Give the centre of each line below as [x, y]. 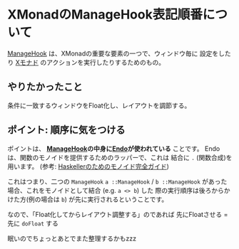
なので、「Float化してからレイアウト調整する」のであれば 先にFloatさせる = [118, 214]
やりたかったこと [45, 87]
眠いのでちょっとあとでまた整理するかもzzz [72, 238]
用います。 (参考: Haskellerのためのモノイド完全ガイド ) [88, 166]
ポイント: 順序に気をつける [66, 130]
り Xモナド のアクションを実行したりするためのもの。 [86, 62]
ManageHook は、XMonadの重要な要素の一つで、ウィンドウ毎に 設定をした [119, 53]
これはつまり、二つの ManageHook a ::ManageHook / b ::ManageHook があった [117, 181]
